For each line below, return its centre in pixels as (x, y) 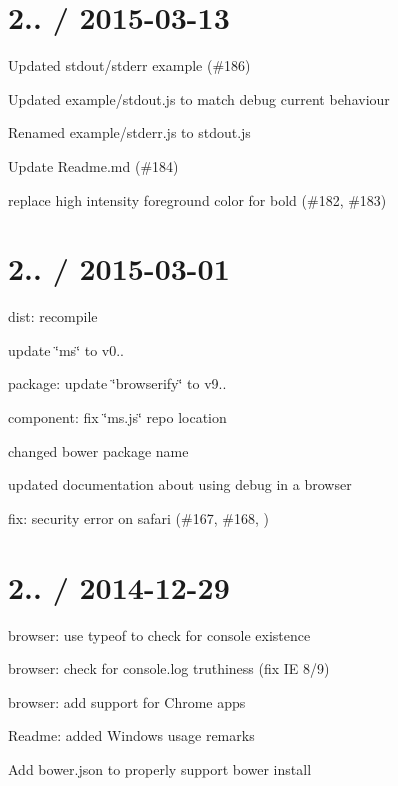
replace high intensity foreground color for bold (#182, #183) (197, 199)
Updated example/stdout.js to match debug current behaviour (199, 98)
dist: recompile (53, 316)
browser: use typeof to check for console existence (159, 634)
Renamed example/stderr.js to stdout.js (129, 132)
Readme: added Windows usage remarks (131, 735)
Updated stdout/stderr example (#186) (129, 65)
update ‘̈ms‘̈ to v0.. (66, 349)
